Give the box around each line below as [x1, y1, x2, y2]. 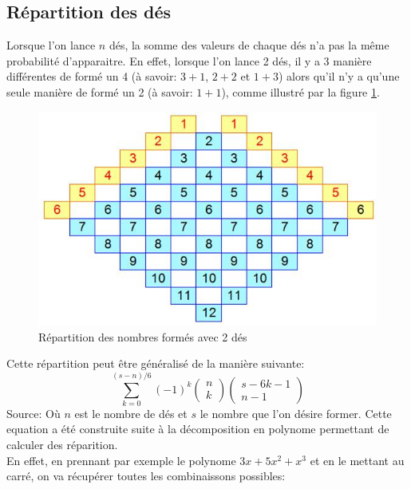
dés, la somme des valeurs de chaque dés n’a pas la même [109, 37, 389, 53]
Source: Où [6, 404, 61, 421]
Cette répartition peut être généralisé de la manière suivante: [6, 355, 305, 372]
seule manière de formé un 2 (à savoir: [6, 83, 193, 100]
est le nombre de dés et [74, 404, 188, 421]
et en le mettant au [310, 452, 405, 468]
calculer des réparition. [6, 436, 118, 453]
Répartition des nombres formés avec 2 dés [38, 328, 247, 345]
